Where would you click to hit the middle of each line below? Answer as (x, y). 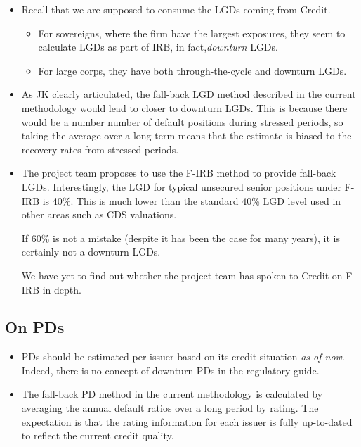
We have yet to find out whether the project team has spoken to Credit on (182, 275)
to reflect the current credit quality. (98, 435)
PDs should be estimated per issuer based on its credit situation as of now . (183, 357)
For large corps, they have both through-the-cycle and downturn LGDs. (192, 70)
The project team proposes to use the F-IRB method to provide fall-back (179, 173)
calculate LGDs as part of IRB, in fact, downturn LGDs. (158, 47)
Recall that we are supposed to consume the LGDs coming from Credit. (176, 9)
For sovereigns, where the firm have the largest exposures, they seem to (192, 33)
